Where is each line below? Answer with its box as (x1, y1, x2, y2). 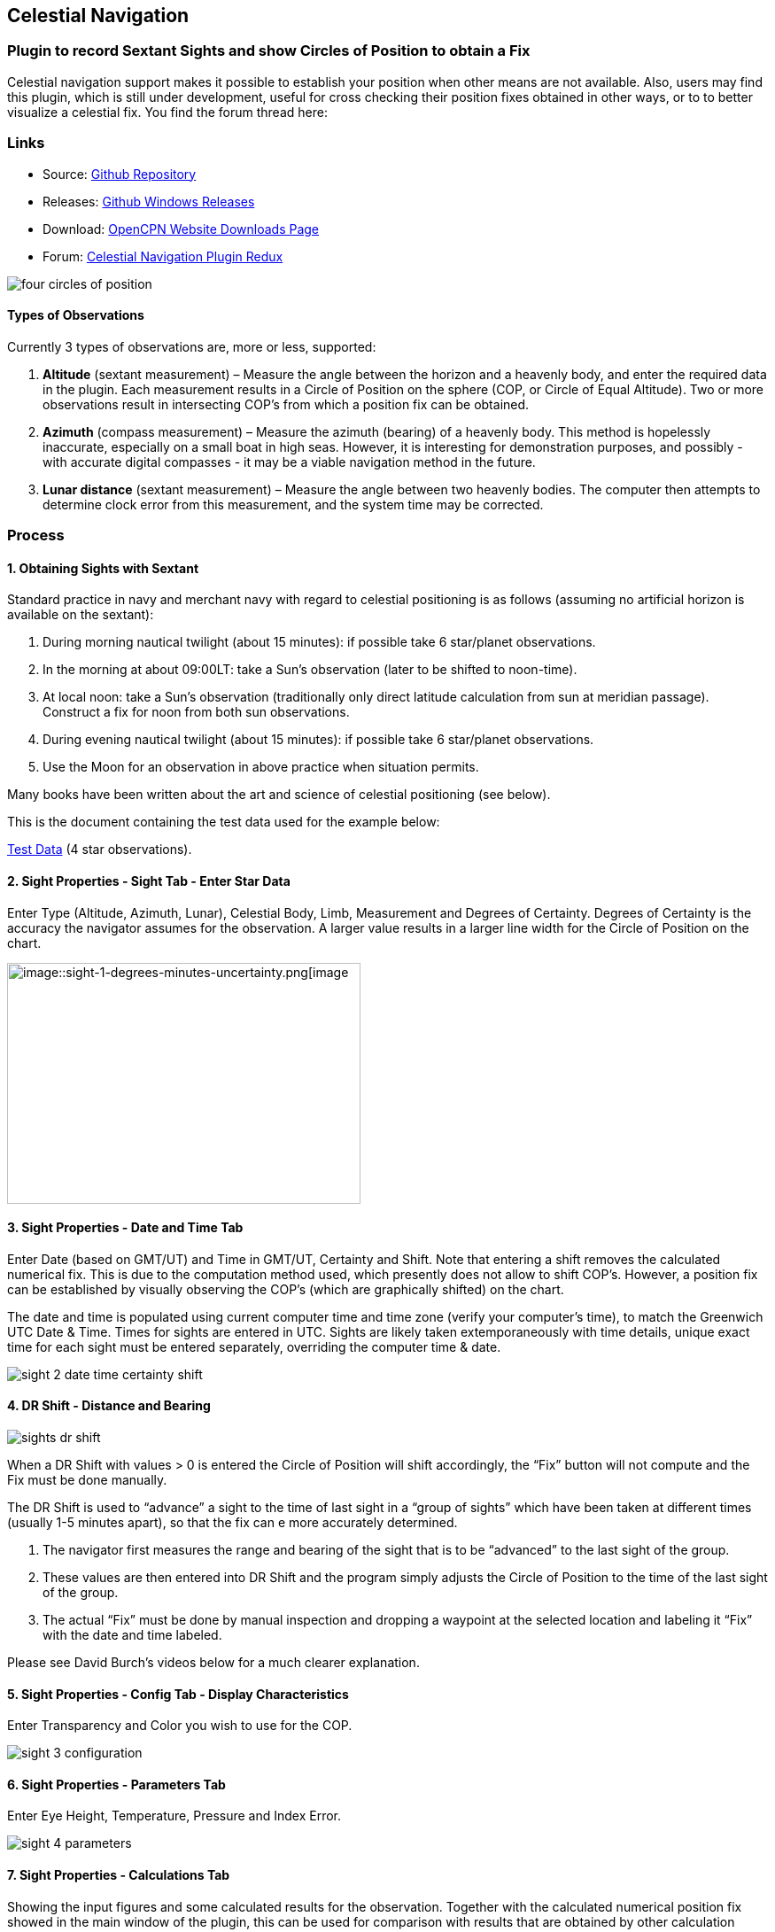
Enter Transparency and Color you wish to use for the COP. (7, 1718, 353, 1734)
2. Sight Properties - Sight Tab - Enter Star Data (7, 873, 291, 888)
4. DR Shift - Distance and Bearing (7, 1398, 211, 1414)
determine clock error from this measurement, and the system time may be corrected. (43, 496, 544, 512)
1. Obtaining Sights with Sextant (7, 560, 199, 576)
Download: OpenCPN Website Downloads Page (43, 221, 320, 237)
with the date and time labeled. (43, 1627, 222, 1643)
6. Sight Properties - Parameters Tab (7, 1776, 226, 1792)
